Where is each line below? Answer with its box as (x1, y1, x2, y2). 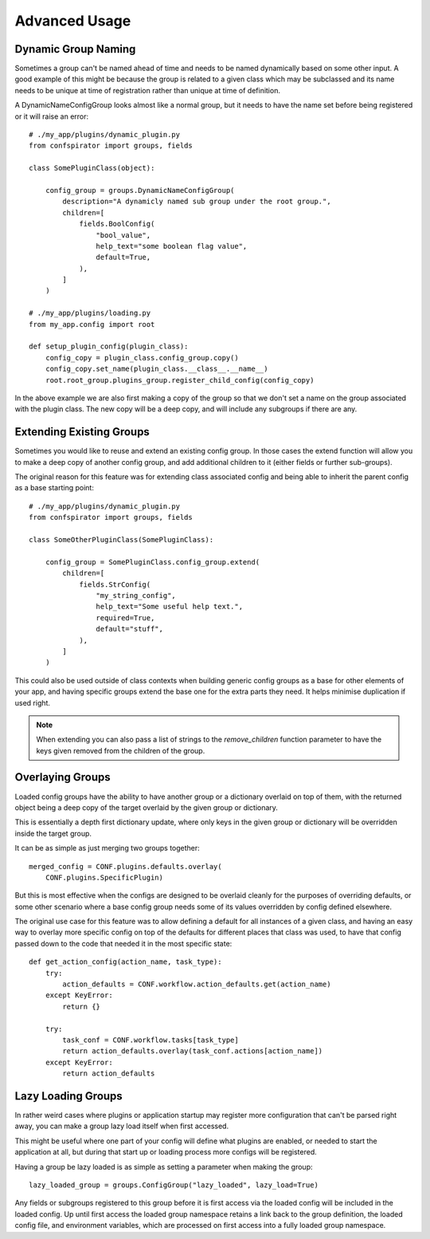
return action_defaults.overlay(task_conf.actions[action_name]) (62, 1047, 323, 1056)
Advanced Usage (14, 12, 131, 29)
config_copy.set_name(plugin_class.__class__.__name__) (45, 364, 268, 374)
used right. (14, 698, 51, 707)
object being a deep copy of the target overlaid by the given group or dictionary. (14, 802, 279, 812)
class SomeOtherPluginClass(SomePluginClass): (29, 535, 214, 545)
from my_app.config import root (29, 320, 155, 328)
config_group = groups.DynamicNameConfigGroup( (45, 186, 235, 195)
